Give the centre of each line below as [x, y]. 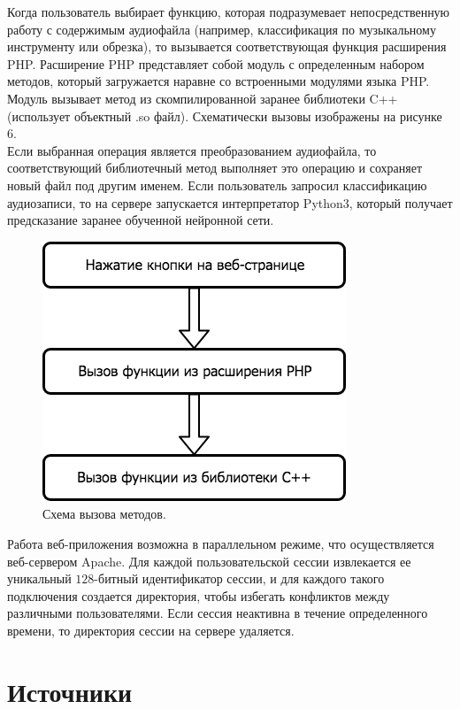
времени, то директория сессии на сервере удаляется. [151, 630]
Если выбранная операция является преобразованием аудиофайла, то [192, 150]
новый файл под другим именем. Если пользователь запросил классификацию [217, 185]
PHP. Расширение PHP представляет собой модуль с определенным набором [216, 63]
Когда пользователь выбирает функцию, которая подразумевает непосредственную [229, 12]
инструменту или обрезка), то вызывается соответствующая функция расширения [227, 46]
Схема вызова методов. [104, 514]
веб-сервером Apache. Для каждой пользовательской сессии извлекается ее [209, 561]
